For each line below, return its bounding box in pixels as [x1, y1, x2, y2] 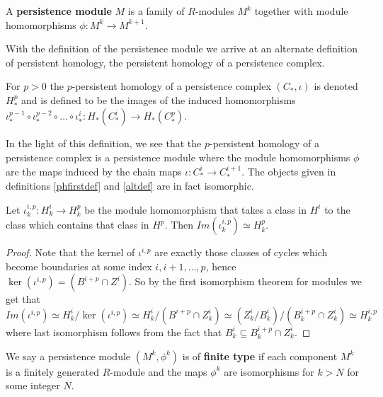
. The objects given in [241, 163, 336, 178]
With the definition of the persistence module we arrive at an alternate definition [6, 41, 358, 56]
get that [6, 292, 40, 306]
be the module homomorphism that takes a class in [84, 202, 307, 217]
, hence [205, 258, 236, 273]
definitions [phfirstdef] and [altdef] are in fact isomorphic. [6, 178, 254, 192]
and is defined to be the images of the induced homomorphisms [21, 92, 296, 107]
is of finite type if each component [182, 348, 338, 363]
